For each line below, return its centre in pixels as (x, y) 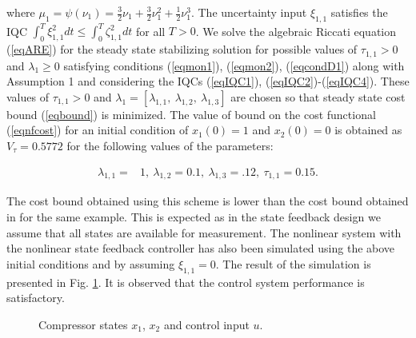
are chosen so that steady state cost (318, 96)
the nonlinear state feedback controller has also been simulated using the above (201, 248)
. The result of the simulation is (293, 263)
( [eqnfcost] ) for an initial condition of (98, 130)
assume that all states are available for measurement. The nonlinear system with (204, 232)
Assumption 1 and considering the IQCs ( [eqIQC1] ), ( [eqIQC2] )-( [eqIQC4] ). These (208, 81)
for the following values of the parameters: (170, 145)
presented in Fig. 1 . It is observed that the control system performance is (186, 282)
